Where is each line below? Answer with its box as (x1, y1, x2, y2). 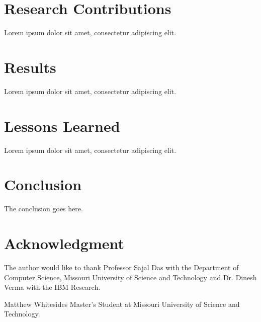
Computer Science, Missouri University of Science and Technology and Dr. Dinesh (4, 272, 257, 282)
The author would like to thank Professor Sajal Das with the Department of (4, 262, 239, 272)
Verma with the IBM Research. (4, 282, 101, 292)
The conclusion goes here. (4, 203, 83, 214)
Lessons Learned (4, 115, 120, 136)
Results (4, 56, 56, 77)
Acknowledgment (4, 233, 124, 254)
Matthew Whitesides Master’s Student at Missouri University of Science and (4, 298, 240, 309)
